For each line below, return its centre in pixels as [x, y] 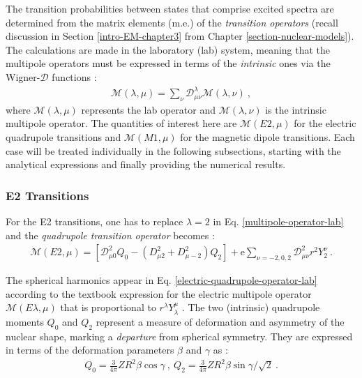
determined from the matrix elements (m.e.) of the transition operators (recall [172, 22]
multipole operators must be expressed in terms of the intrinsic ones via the [168, 63]
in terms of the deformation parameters [90, 350]
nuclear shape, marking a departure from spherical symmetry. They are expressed [179, 336]
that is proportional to [108, 307]
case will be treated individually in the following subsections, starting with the [173, 150]
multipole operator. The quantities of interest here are [121, 123]
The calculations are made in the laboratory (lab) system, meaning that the [168, 49]
